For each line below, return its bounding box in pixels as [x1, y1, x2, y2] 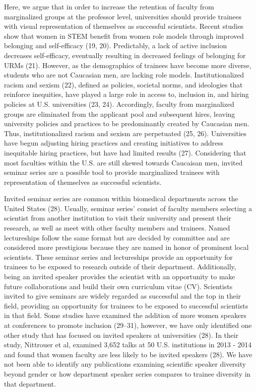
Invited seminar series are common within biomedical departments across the [4, 193, 238, 204]
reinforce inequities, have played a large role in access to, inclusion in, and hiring [4, 89, 249, 99]
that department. [4, 378, 56, 389]
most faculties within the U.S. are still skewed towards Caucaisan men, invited [4, 157, 243, 167]
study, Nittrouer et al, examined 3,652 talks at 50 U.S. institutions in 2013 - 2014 [4, 339, 252, 350]
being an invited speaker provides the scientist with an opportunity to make [4, 271, 235, 282]
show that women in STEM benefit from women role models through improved [4, 30, 244, 41]
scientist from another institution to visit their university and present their [4, 213, 232, 223]
